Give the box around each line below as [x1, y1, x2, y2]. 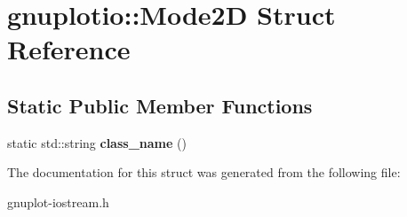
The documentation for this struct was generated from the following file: [7, 163, 401, 182]
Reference [7, 31, 131, 67]
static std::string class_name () [7, 133, 187, 151]
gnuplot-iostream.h [7, 192, 109, 211]
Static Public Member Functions [7, 91, 313, 119]
